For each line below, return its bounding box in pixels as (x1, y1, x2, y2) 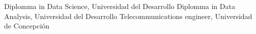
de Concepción (4, 20, 50, 31)
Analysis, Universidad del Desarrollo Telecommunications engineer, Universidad (4, 10, 252, 21)
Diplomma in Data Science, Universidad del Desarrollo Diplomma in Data (4, 1, 235, 11)
